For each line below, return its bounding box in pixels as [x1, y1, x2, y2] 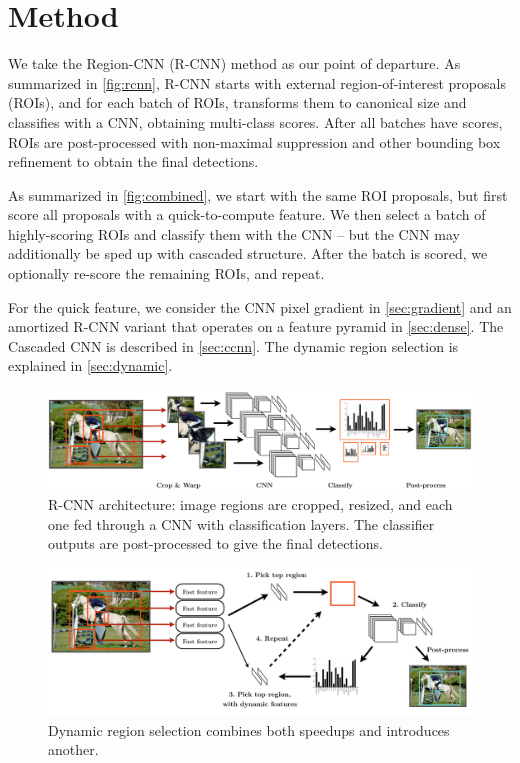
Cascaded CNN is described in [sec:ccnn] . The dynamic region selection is [8, 335, 459, 356]
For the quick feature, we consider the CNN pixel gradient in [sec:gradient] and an [8, 296, 512, 317]
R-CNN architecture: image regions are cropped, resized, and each [48, 494, 453, 515]
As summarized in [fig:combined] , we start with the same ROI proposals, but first [8, 184, 508, 205]
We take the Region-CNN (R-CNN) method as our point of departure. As [8, 53, 461, 74]
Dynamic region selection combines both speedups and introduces [48, 719, 450, 740]
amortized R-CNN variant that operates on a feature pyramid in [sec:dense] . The [8, 316, 504, 337]
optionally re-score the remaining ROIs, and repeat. [8, 263, 325, 284]
